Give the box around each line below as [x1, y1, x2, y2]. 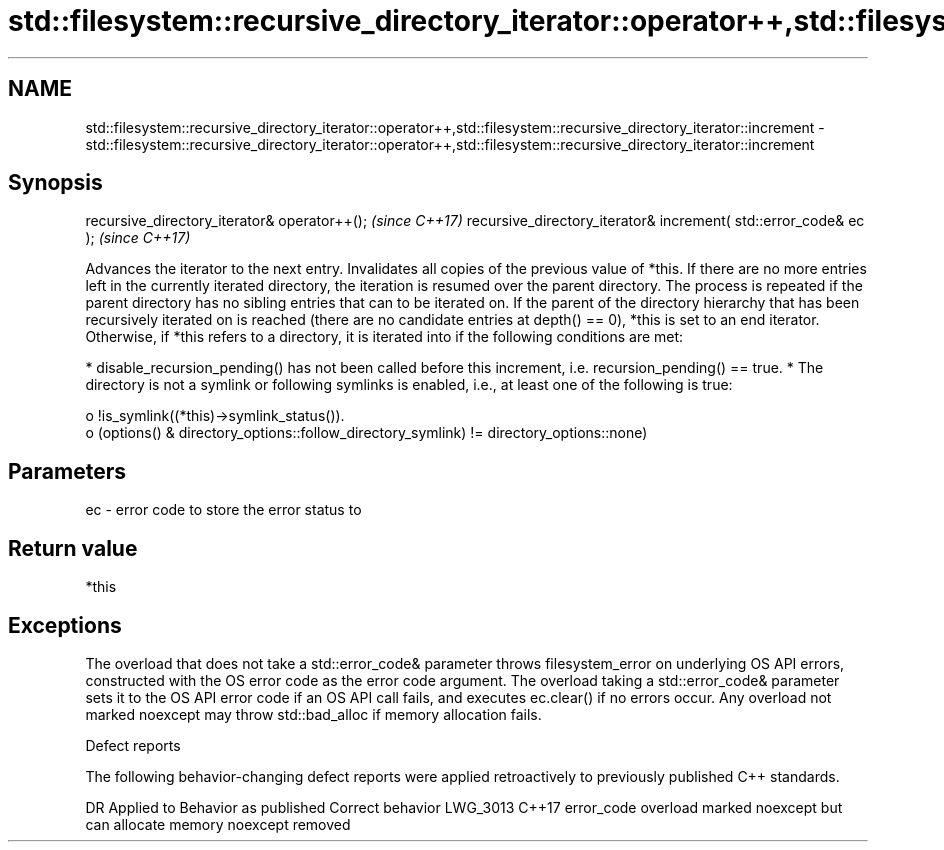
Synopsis [8, 170, 103, 196]
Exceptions [8, 612, 122, 638]
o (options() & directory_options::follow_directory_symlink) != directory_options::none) [85, 424, 648, 442]
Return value [8, 535, 138, 561]
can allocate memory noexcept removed [85, 815, 351, 833]
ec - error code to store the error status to [85, 501, 362, 519]
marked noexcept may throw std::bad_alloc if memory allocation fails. [85, 705, 542, 723]
